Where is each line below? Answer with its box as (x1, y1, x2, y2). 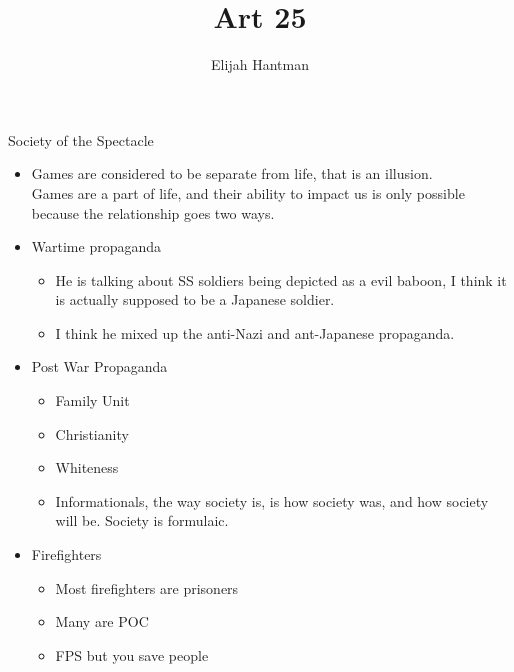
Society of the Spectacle (8, 129, 154, 150)
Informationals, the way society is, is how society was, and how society (55, 490, 489, 511)
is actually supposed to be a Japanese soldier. (55, 289, 335, 310)
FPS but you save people (55, 644, 209, 665)
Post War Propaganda (31, 356, 168, 377)
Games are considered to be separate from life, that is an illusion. (31, 163, 433, 184)
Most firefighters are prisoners (55, 577, 239, 598)
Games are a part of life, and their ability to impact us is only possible (31, 182, 465, 203)
